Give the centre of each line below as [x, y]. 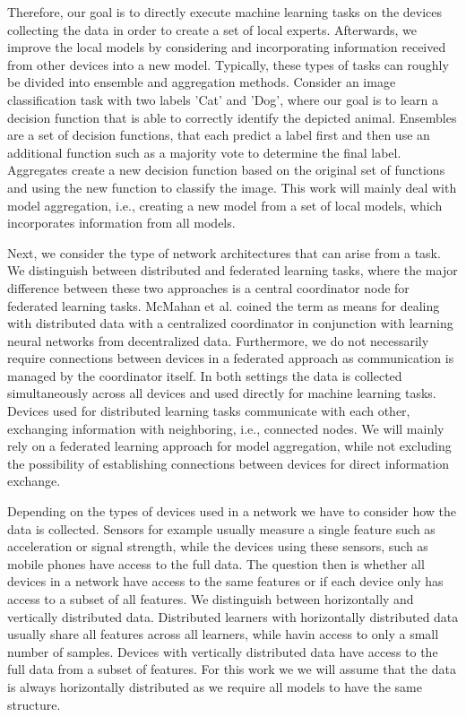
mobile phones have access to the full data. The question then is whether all [216, 563]
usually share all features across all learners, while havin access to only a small [223, 634]
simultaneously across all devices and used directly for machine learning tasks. [222, 393]
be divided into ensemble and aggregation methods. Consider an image [202, 82]
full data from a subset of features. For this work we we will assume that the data [232, 669]
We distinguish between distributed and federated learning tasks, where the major [233, 270]
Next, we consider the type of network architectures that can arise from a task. [224, 252]
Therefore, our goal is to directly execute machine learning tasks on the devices [225, 12]
